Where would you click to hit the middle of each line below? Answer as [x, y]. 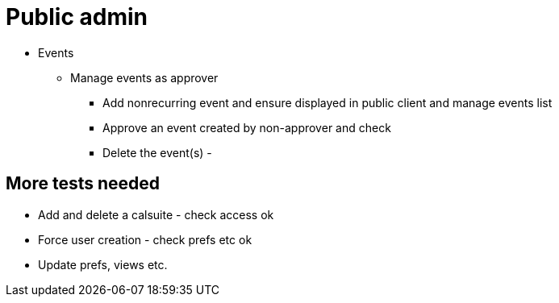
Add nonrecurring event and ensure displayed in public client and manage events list [327, 102]
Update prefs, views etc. [103, 264]
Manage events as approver [144, 77]
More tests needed [83, 184]
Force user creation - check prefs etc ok [145, 239]
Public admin [77, 17]
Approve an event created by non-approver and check [247, 127]
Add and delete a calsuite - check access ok [156, 214]
